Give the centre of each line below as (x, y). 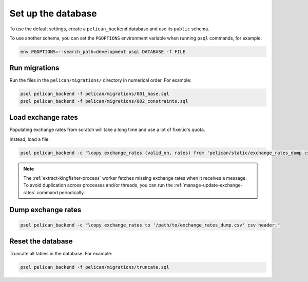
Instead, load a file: (30, 139)
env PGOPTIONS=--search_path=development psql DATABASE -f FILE (103, 52)
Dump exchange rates (45, 210)
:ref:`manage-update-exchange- (208, 185)
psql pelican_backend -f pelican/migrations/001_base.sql (95, 94)
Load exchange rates (44, 117)
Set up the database (53, 13)
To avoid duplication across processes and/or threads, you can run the (98, 185)
